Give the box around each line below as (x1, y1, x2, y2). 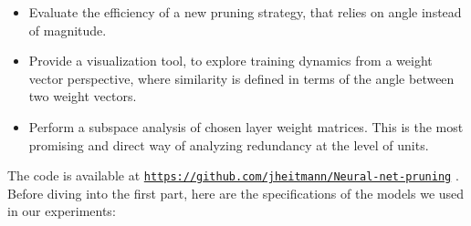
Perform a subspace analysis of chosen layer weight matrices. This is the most (28, 117, 464, 136)
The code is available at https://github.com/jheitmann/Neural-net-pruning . (7, 166, 459, 185)
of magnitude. (28, 20, 107, 39)
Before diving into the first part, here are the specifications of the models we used (7, 183, 465, 202)
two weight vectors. (28, 87, 137, 106)
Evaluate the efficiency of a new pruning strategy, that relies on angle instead (28, 3, 462, 21)
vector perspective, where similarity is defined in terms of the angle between (28, 68, 455, 87)
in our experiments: (7, 201, 116, 221)
